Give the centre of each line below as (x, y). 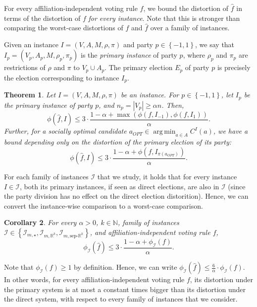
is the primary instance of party (129, 55)
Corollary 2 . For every (40, 222)
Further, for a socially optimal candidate (65, 131)
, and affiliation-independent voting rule (150, 232)
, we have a (231, 131)
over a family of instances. (190, 28)
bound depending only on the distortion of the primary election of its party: (118, 142)
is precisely (234, 67)
